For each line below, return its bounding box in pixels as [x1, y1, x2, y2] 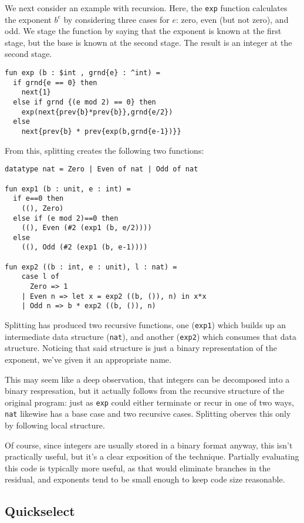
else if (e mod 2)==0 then [13, 214, 119, 222]
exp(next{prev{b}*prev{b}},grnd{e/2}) [21, 107, 173, 116]
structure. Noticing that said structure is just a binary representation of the [5, 342, 277, 354]
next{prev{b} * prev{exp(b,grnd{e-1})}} [21, 127, 181, 136]
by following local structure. [5, 419, 105, 431]
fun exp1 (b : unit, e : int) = [5, 184, 131, 193]
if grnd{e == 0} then [13, 78, 97, 87]
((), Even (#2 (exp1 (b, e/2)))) [21, 224, 152, 232]
